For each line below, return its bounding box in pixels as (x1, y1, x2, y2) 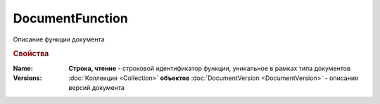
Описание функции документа (13, 35, 105, 44)
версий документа (68, 84, 125, 92)
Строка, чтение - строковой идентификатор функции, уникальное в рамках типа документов (68, 64, 351, 72)
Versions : (13, 74, 42, 82)
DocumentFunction (13, 11, 128, 26)
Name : (13, 64, 33, 72)
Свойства (13, 49, 49, 59)
